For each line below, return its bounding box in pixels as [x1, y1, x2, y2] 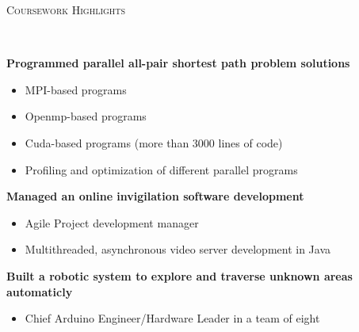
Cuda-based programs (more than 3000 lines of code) [25, 134, 283, 151]
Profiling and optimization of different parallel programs [25, 161, 298, 177]
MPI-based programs [25, 81, 127, 97]
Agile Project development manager [25, 214, 199, 231]
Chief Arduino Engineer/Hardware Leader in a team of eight [25, 310, 320, 326]
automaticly [6, 283, 73, 300]
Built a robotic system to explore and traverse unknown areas [6, 267, 353, 284]
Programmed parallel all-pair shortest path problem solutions [6, 55, 350, 71]
